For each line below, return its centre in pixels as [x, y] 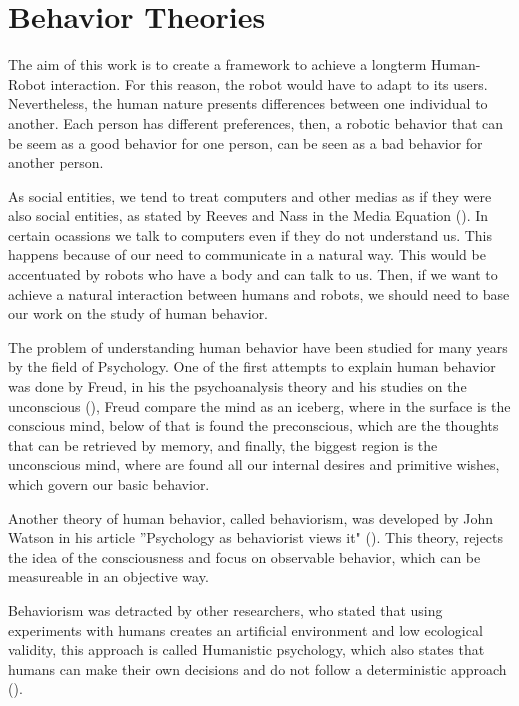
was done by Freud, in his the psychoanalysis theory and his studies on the [237, 386]
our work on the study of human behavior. [138, 313]
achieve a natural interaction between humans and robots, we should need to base [259, 293]
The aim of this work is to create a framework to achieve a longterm [217, 64]
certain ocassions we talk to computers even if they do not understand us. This [250, 234]
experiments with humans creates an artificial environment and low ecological [245, 629]
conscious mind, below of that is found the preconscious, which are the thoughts [253, 425]
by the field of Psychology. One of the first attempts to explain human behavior [252, 366]
